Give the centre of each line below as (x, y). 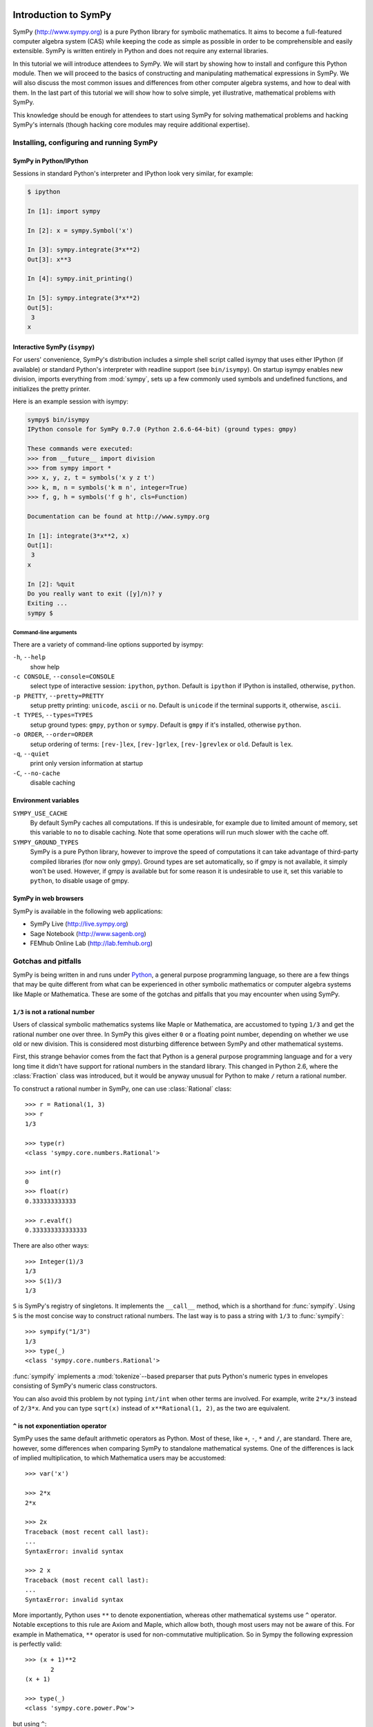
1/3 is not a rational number (54, 1011)
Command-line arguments (45, 633)
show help (45, 667)
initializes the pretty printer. (52, 389)
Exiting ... (48, 603)
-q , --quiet (31, 754)
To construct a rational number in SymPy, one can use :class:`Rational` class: (122, 1089)
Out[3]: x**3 (49, 259)
